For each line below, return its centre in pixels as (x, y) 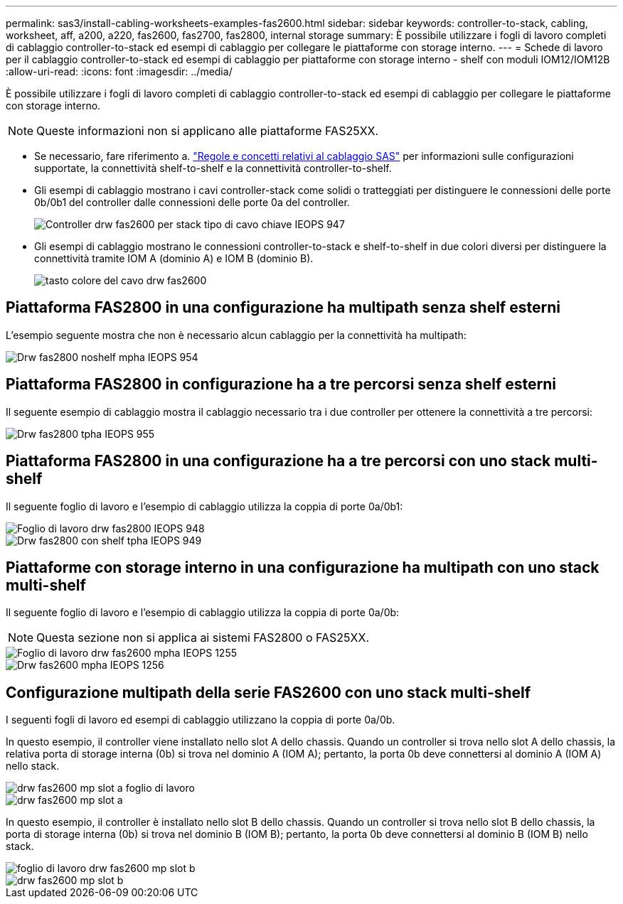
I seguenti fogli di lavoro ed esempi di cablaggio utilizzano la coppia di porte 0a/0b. (201, 720)
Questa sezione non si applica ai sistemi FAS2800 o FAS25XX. (203, 638)
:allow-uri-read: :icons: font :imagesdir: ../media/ (119, 71)
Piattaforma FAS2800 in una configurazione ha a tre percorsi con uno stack (278, 461)
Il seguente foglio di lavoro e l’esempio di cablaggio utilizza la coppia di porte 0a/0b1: (204, 506)
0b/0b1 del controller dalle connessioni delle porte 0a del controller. (192, 202)
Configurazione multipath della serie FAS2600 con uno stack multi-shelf (268, 692)
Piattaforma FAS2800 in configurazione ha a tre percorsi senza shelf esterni (281, 384)
